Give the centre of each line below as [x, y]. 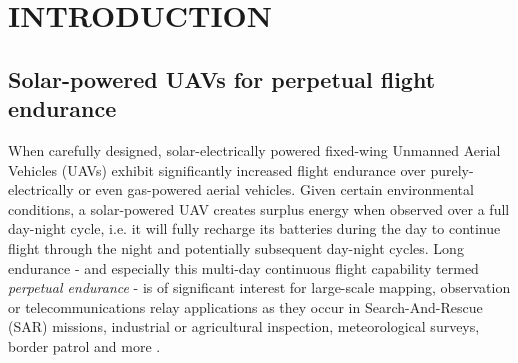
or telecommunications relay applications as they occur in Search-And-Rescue [245, 306]
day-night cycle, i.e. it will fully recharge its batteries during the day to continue [254, 228]
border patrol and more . [84, 345]
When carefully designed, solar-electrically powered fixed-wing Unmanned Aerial [254, 149]
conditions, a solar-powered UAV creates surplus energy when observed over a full [259, 208]
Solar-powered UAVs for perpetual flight [222, 78]
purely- [452, 169]
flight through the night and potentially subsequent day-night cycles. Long [236, 247]
